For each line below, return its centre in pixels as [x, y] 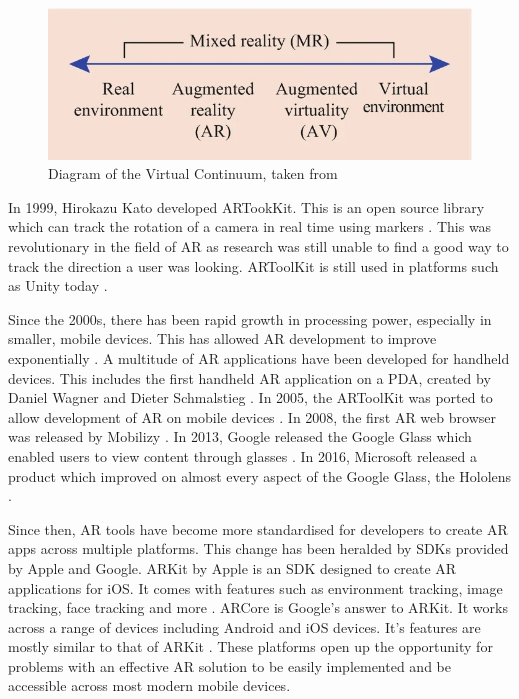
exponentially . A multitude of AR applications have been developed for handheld [259, 357]
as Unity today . [58, 285]
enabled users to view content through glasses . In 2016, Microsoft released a [242, 455]
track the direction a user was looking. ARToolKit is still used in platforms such [253, 265]
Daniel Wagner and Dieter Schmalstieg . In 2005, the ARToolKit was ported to [250, 397]
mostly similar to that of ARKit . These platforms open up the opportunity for [250, 646]
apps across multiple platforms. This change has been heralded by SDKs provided [258, 548]
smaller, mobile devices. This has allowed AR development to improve [222, 338]
